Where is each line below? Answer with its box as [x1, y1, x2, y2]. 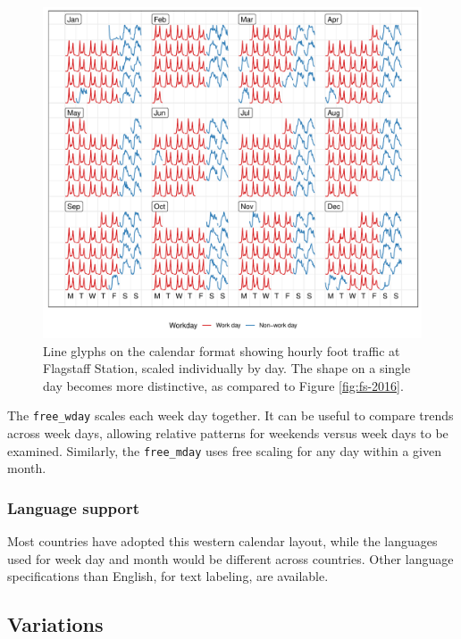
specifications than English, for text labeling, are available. [7, 567, 329, 585]
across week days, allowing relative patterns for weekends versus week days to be [7, 424, 448, 443]
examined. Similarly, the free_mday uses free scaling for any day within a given [7, 441, 441, 460]
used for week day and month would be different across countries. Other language [7, 549, 454, 568]
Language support [7, 496, 140, 519]
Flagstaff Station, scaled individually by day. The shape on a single [43, 359, 411, 378]
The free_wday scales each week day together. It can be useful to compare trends [7, 406, 454, 425]
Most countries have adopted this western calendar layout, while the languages [7, 532, 438, 551]
